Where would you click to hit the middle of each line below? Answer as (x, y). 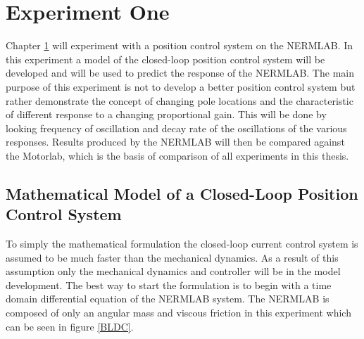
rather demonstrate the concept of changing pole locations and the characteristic (180, 100)
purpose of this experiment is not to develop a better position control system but (181, 86)
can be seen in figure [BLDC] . (70, 326)
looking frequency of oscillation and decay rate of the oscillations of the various (176, 128)
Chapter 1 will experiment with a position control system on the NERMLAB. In (180, 45)
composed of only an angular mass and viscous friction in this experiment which (178, 313)
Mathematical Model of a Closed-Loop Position (182, 193)
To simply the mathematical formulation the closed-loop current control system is (182, 244)
